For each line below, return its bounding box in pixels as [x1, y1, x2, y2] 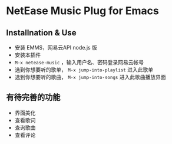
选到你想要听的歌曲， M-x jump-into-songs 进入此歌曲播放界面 [14, 74, 166, 80]
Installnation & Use [6, 28, 77, 38]
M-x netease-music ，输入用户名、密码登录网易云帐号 [14, 59, 144, 66]
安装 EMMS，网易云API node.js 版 [14, 44, 97, 51]
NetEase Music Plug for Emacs [6, 4, 159, 18]
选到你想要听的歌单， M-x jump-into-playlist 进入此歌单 [14, 66, 154, 73]
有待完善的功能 [6, 93, 61, 103]
